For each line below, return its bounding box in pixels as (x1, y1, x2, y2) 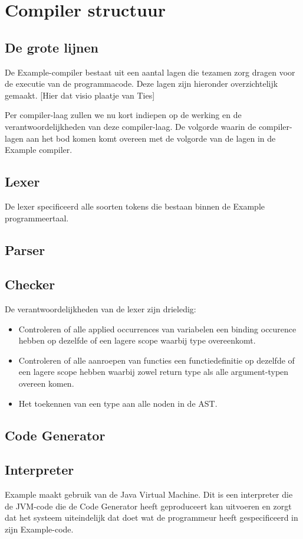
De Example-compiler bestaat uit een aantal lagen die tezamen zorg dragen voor (5, 66, 295, 78)
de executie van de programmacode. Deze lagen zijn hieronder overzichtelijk (5, 77, 278, 90)
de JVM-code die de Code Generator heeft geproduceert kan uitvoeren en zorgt (5, 499, 292, 512)
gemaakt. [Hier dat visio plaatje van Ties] (5, 89, 155, 101)
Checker (5, 275, 55, 293)
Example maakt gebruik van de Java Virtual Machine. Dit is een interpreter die (5, 488, 293, 501)
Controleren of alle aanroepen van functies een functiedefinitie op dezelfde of (18, 354, 295, 366)
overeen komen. (18, 377, 74, 390)
